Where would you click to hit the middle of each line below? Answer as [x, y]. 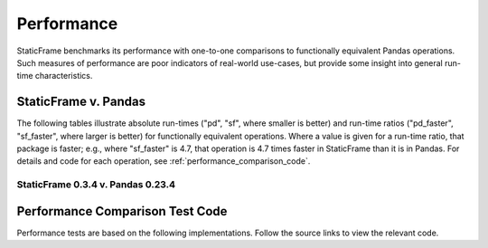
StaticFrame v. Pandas [81, 102]
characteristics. [64, 76]
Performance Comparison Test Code [122, 211]
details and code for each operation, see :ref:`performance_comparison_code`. [164, 161]
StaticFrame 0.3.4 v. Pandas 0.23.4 [96, 185]
